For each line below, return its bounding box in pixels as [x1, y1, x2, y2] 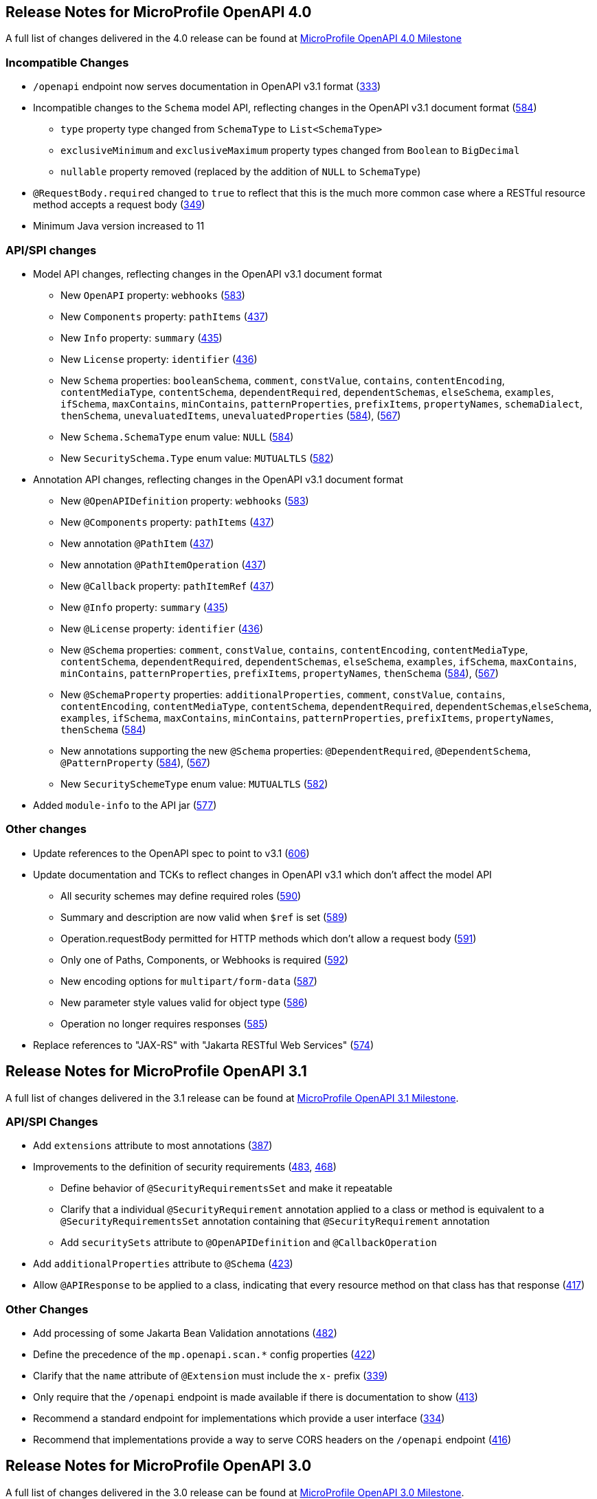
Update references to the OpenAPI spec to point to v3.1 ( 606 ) [33, 847, 310, 859]
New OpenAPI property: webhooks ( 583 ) [60, 289, 245, 301]
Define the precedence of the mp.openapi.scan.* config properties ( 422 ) [33, 1348, 376, 1361]
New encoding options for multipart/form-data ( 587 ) [60, 975, 317, 987]
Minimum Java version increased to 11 [33, 220, 205, 232]
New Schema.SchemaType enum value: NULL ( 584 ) [60, 430, 294, 443]
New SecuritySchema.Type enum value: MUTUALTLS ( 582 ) [60, 452, 334, 464]
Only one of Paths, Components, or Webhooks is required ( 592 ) [60, 953, 349, 966]
